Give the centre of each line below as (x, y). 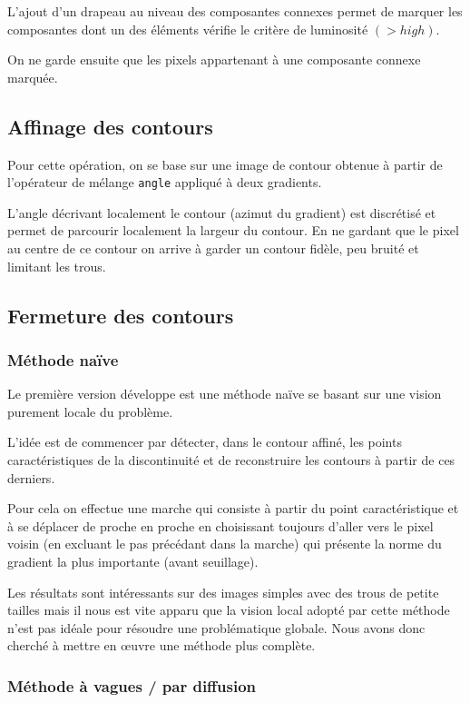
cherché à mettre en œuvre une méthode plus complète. (162, 645)
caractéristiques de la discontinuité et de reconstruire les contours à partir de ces (231, 459)
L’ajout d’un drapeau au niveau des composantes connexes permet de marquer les (235, 11)
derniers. (31, 477)
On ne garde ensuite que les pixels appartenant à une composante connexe (214, 59)
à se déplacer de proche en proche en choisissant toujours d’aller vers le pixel (220, 525)
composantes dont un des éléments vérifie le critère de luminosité (188, 29)
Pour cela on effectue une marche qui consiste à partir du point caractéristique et (233, 508)
